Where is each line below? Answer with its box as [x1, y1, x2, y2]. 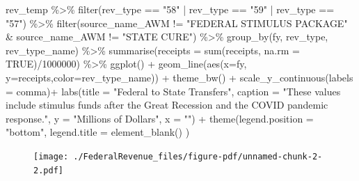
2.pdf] [33, 165, 63, 175]
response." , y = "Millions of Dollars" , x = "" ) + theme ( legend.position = [6, 111, 314, 125]
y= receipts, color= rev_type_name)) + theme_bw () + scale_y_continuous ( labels [6, 70, 353, 84]
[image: [33, 151, 69, 162]
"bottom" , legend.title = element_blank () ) [6, 125, 190, 139]
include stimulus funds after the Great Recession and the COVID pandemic [6, 97, 328, 112]
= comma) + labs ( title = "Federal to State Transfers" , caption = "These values [6, 84, 341, 98]
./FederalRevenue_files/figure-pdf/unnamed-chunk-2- [73, 151, 323, 162]
